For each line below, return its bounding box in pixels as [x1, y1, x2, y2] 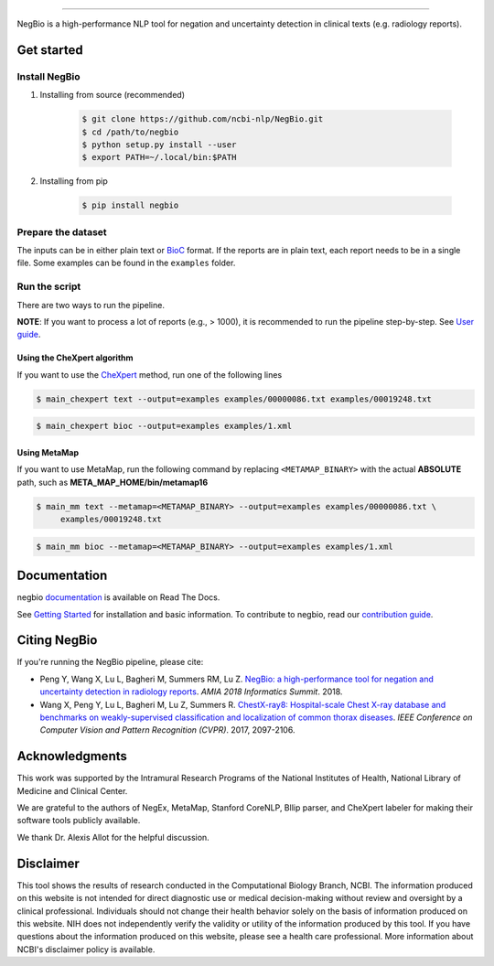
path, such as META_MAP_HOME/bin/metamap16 [16, 477, 209, 488]
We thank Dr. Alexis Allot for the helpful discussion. [16, 832, 209, 843]
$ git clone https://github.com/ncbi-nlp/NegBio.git [81, 114, 324, 124]
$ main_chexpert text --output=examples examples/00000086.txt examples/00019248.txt [36, 393, 432, 404]
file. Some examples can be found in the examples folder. [16, 257, 236, 269]
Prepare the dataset [16, 225, 107, 238]
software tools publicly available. [16, 815, 141, 826]
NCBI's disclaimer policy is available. [16, 943, 156, 955]
